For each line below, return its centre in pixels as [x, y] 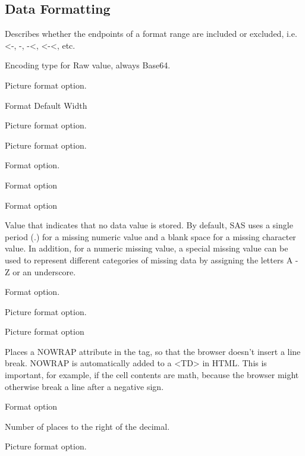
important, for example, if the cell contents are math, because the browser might [152, 375]
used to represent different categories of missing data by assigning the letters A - [152, 260]
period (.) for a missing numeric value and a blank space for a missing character [150, 236]
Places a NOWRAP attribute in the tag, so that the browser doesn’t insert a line [153, 351]
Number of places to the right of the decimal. [87, 426]
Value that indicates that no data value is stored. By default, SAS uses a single [149, 225]
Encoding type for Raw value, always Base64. [88, 65]
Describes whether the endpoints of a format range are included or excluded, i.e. [151, 34]
